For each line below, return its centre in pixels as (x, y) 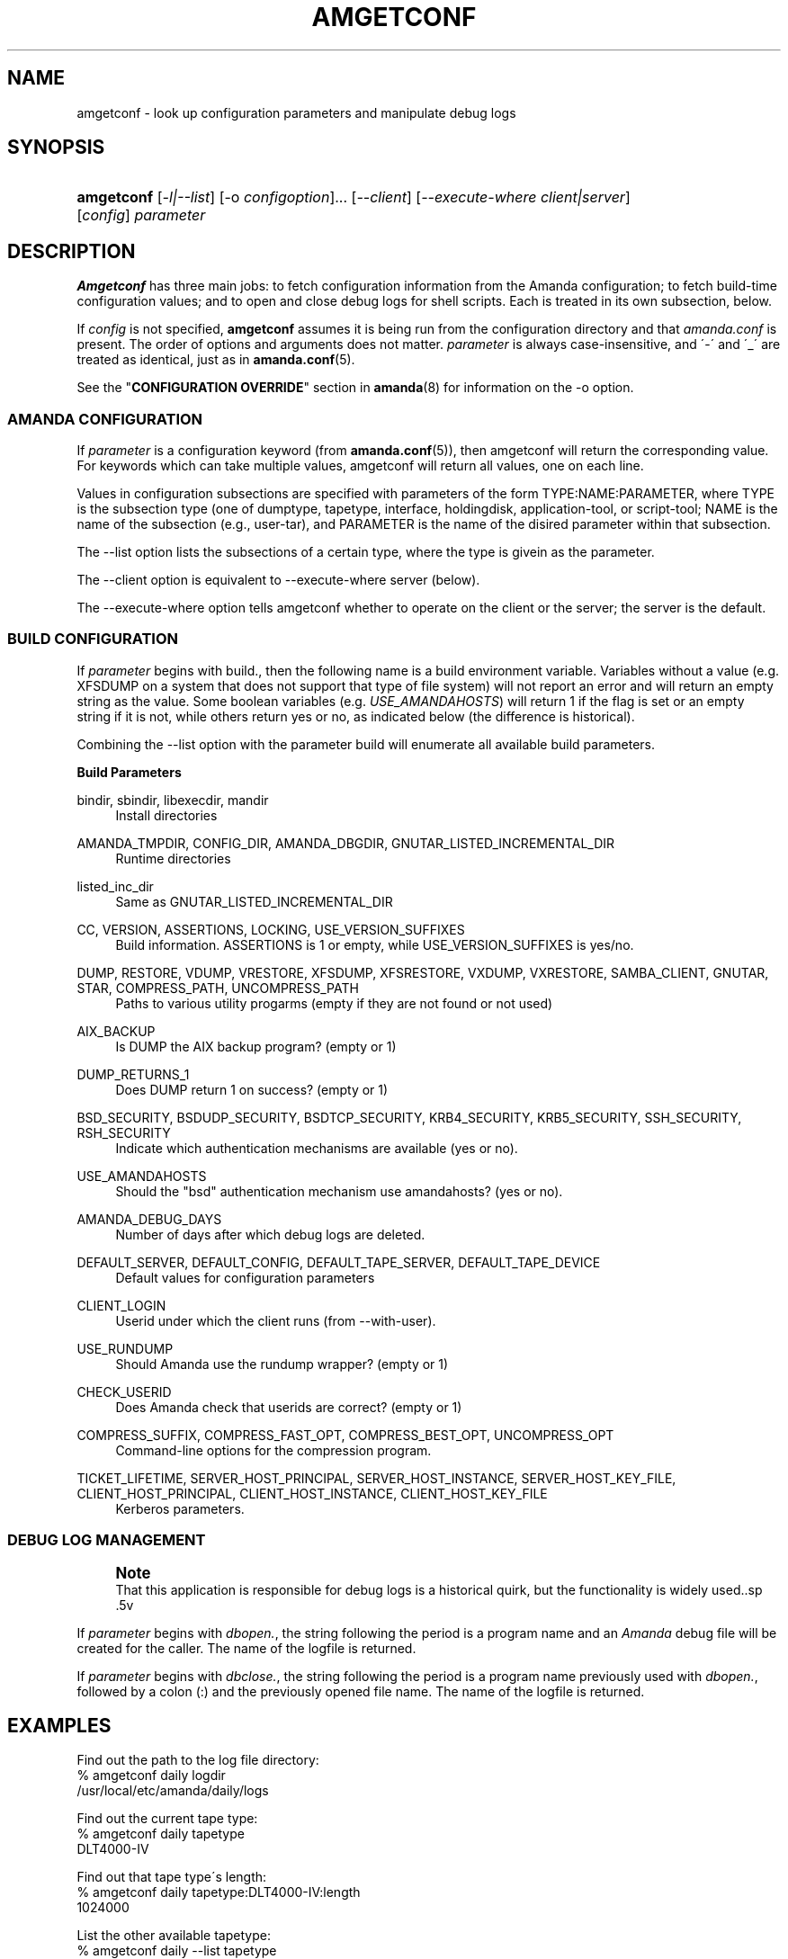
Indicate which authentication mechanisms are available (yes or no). (317, 1148)
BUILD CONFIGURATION (93, 639)
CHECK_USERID (124, 1391)
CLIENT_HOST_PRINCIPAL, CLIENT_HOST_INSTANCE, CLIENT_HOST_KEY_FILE (312, 1493)
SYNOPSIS (56, 148)
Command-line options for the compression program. (273, 1450)
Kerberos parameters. (180, 1508)
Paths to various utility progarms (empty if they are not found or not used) (334, 1003)
